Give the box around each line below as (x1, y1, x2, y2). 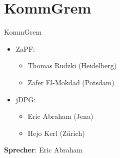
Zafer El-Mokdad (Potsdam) (27, 77, 114, 87)
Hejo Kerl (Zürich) (27, 127, 85, 138)
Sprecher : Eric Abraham (4, 144, 83, 155)
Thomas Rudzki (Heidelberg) (27, 60, 117, 71)
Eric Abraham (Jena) (27, 111, 93, 121)
